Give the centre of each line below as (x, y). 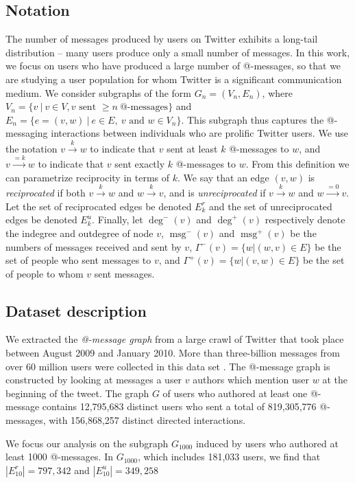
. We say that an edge (223, 177)
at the (335, 380)
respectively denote (305, 220)
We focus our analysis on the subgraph (87, 443)
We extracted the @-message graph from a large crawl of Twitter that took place (175, 339)
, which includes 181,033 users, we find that (229, 457)
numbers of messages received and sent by (94, 246)
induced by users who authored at (267, 443)
